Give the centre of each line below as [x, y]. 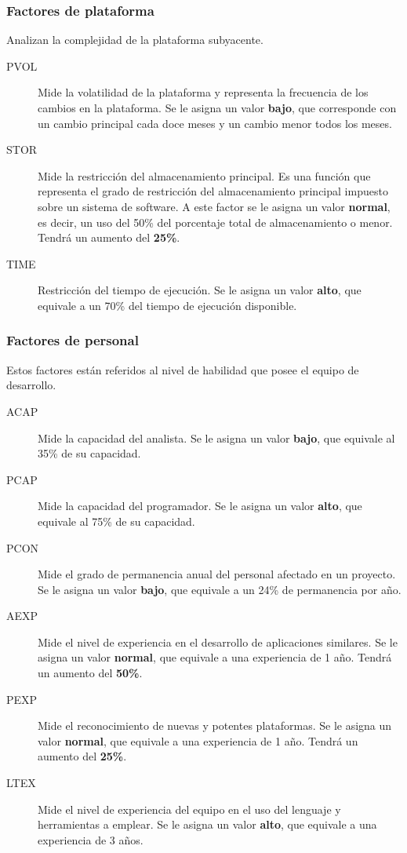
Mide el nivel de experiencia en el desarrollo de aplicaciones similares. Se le [218, 642]
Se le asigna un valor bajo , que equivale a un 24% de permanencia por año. [220, 589]
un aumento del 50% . [90, 673]
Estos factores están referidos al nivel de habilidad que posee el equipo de [183, 369]
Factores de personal [73, 340]
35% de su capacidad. [89, 453]
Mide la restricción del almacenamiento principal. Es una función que [204, 175]
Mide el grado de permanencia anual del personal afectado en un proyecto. [217, 574]
